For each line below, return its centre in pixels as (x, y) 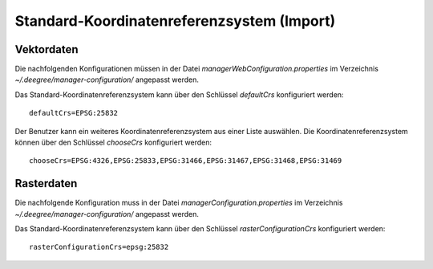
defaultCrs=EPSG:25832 (74, 113)
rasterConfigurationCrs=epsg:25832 (99, 247)
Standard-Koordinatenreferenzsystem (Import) (175, 21)
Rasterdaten (46, 183)
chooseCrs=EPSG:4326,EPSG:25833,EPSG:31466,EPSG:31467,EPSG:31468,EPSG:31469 (186, 161)
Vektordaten (47, 49)
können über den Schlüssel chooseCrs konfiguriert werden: (113, 143)
